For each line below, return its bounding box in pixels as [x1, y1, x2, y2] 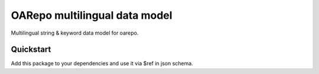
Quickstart [11, 45, 51, 55]
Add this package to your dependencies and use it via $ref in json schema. [11, 60, 193, 67]
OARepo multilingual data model [11, 9, 172, 22]
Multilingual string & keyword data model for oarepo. [11, 29, 139, 36]
